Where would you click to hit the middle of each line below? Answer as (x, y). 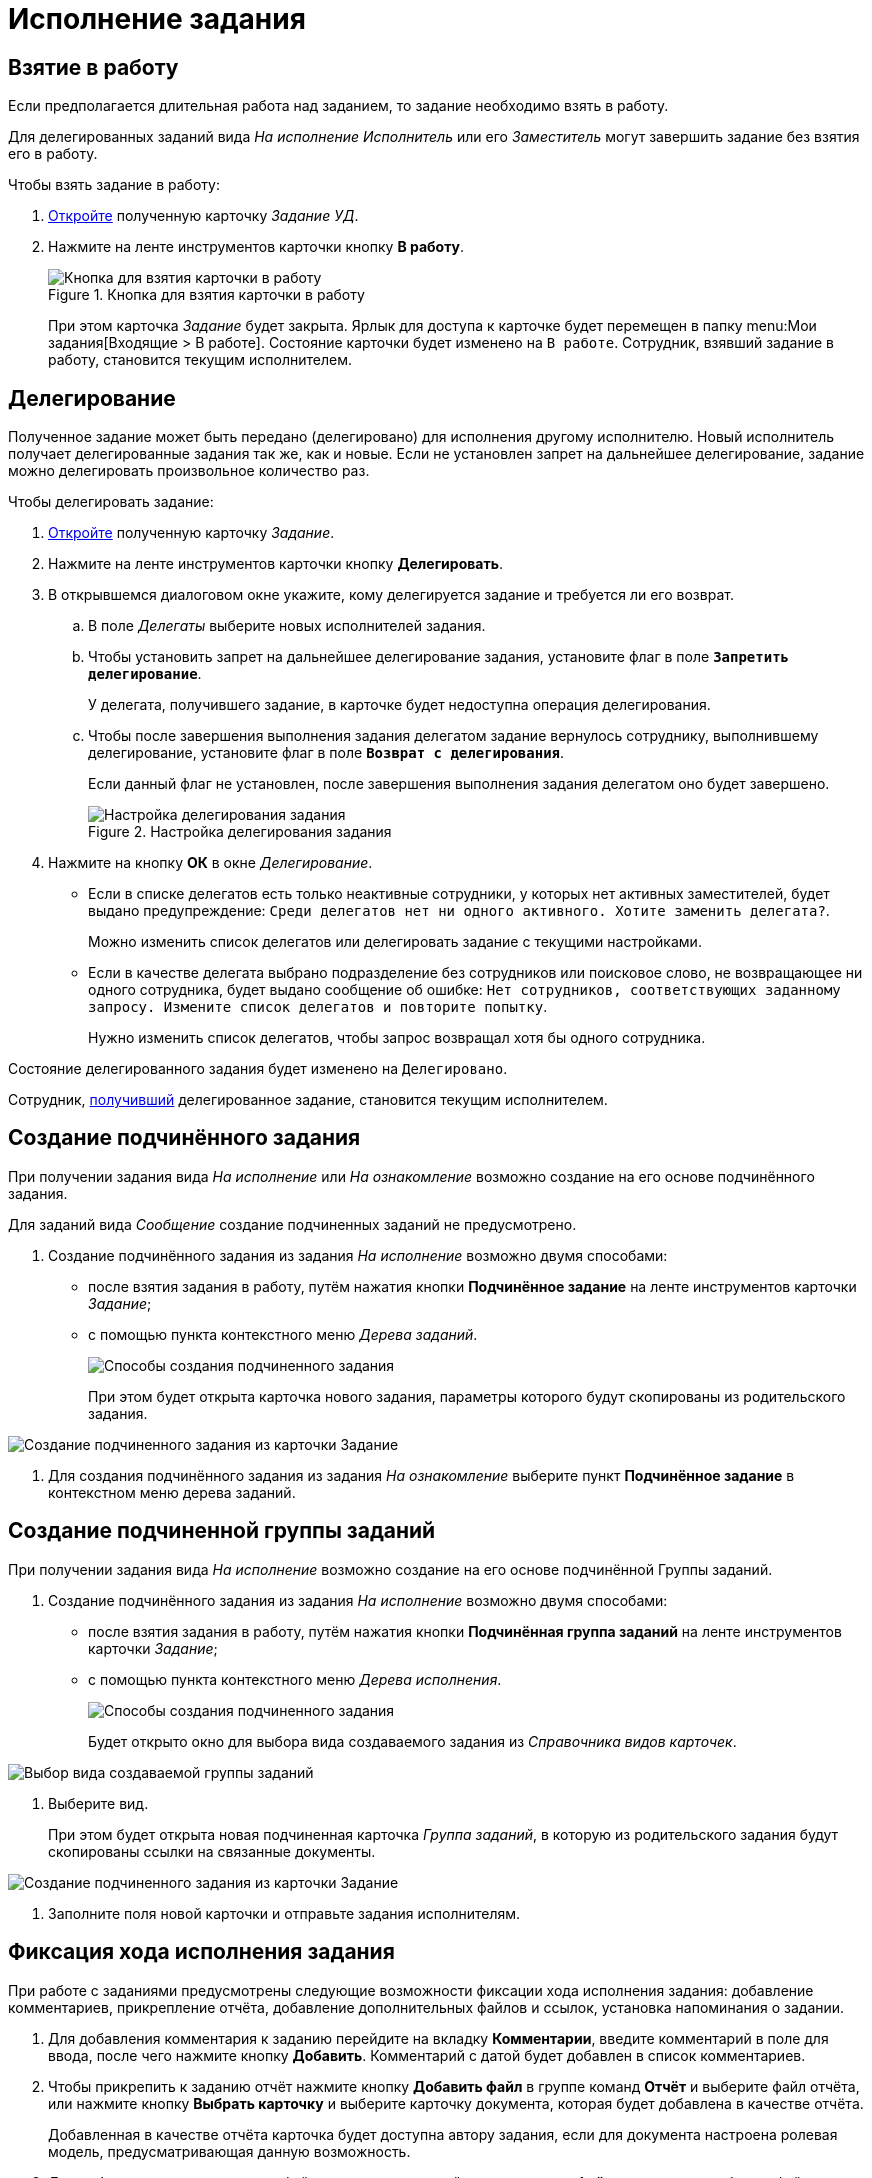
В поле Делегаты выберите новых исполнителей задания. (287, 626)
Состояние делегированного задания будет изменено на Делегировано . (258, 1069)
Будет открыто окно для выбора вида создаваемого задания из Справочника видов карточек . (412, 1741)
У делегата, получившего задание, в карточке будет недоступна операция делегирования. (399, 705)
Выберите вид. (98, 1803)
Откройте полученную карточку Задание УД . (203, 216)
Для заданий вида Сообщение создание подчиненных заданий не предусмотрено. (292, 1224)
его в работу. (53, 154)
